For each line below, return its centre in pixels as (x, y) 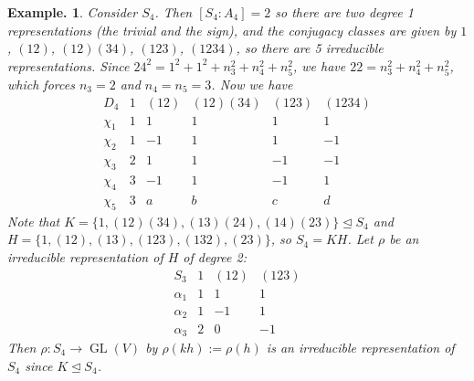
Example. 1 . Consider (73, 12)
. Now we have (252, 84)
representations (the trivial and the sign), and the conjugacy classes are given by (232, 30)
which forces (41, 84)
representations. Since (68, 65)
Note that (34, 221)
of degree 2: (215, 256)
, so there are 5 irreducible (310, 48)
